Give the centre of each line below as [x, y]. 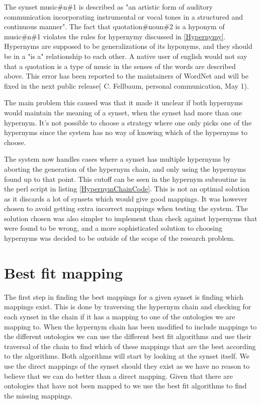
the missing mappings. [38, 395]
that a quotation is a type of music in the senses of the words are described [120, 66]
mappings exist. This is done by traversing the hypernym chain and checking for [128, 307]
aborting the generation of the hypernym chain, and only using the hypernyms [125, 169]
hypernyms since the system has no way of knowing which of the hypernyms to [126, 132]
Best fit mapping [63, 272]
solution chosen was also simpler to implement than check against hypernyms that [131, 218]
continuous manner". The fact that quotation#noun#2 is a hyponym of [114, 26]
